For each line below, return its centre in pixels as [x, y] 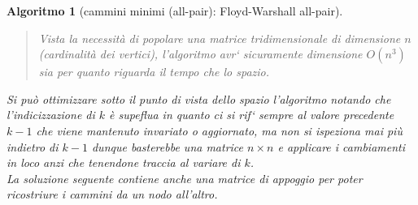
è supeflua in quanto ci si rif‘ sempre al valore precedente [252, 115]
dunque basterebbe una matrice [168, 146]
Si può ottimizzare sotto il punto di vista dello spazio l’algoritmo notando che [199, 98]
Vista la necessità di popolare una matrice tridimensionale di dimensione [220, 38]
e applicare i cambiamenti [342, 146]
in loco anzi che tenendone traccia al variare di [124, 162]
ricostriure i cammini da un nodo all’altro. [112, 194]
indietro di [33, 146]
